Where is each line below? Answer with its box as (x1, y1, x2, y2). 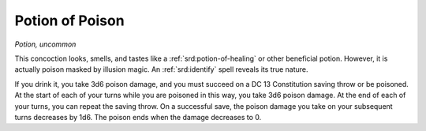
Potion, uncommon (14, 39, 77, 49)
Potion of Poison (14, 12, 125, 29)
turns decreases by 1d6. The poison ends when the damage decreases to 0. (14, 112, 262, 122)
